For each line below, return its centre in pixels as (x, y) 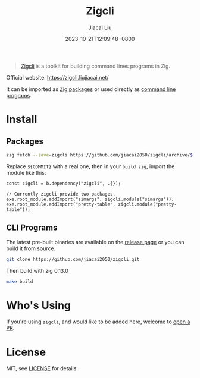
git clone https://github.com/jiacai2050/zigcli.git (73, 259)
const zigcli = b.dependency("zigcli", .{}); (63, 183)
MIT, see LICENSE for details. (42, 368)
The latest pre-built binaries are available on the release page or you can (95, 242)
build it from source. (31, 248)
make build (20, 281)
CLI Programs (32, 228)
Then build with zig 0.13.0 (37, 270)
